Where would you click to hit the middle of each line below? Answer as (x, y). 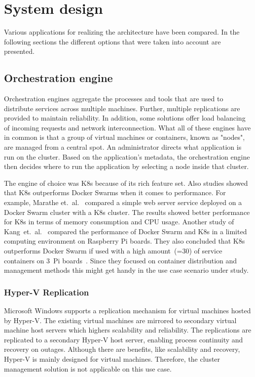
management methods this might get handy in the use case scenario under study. (126, 270)
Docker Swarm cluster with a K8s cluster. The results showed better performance (127, 212)
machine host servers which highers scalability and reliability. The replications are (128, 330)
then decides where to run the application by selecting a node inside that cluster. (127, 166)
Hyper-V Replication (47, 292)
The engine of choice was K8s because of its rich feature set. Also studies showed (126, 183)
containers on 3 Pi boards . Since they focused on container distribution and (121, 260)
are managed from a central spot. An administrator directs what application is (123, 147)
